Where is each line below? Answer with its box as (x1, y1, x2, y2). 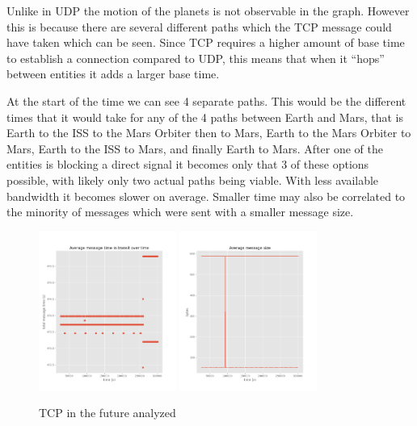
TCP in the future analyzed (39, 404, 176, 421)
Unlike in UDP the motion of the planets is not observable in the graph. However (6, 2, 410, 19)
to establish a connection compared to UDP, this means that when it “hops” (6, 49, 385, 66)
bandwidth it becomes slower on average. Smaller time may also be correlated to (6, 187, 406, 204)
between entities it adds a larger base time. (6, 65, 220, 82)
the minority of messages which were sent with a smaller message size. (6, 203, 354, 220)
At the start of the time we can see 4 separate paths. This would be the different (6, 92, 406, 109)
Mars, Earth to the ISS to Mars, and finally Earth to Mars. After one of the (6, 140, 384, 157)
